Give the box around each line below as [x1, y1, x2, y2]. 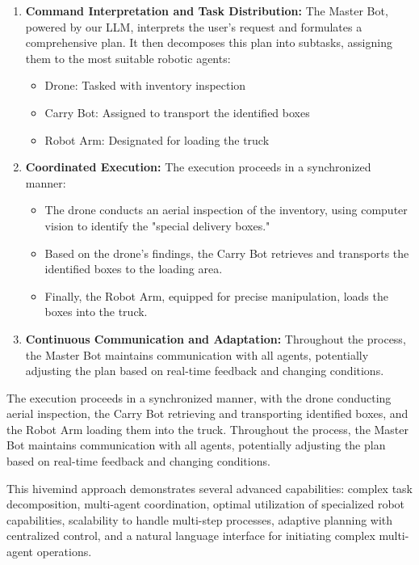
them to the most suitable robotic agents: [25, 49, 231, 66]
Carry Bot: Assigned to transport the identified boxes [44, 103, 310, 120]
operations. [36, 543, 92, 560]
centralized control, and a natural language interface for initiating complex [6, 527, 375, 544]
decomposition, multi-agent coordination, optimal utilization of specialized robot [6, 495, 405, 512]
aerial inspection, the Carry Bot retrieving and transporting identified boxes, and [6, 405, 409, 422]
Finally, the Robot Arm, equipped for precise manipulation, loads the [44, 287, 388, 304]
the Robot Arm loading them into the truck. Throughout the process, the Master [6, 420, 409, 437]
